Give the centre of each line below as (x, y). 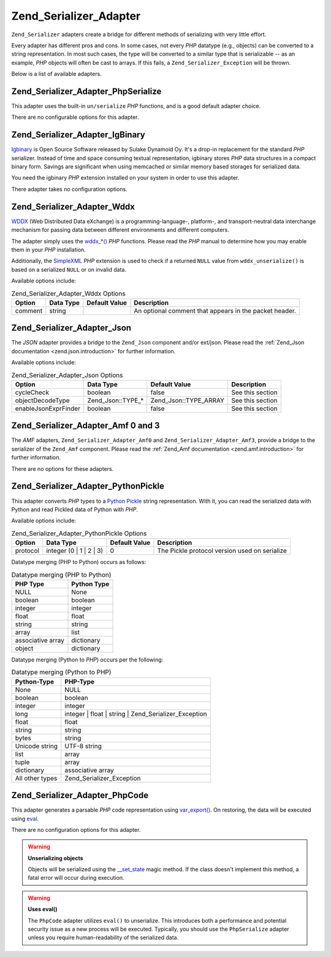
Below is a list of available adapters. (57, 74)
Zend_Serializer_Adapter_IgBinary (78, 135)
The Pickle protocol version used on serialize (222, 551)
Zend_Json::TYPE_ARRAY (188, 400)
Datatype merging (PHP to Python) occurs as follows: (79, 562)
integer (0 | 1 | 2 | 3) (75, 551)
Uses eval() (43, 909)
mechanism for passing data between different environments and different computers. (120, 230)
